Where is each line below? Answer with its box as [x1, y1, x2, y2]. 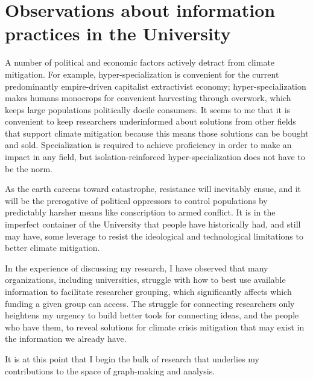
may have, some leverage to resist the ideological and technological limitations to [5, 229, 303, 242]
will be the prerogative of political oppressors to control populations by [5, 194, 268, 206]
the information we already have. [5, 332, 127, 345]
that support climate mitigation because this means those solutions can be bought [5, 126, 309, 139]
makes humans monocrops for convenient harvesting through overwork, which [5, 91, 291, 104]
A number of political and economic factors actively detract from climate [5, 56, 275, 69]
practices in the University [5, 21, 231, 46]
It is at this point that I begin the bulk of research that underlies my [5, 352, 259, 365]
